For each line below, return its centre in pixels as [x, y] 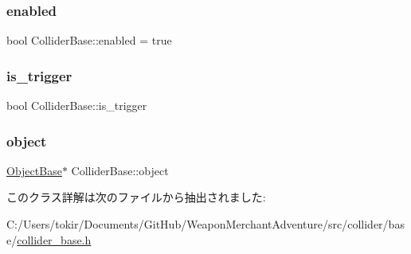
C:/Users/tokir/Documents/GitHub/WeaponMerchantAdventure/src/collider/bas [205, 224]
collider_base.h [54, 239]
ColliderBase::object [120, 170]
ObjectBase [34, 170]
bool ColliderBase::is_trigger [77, 106]
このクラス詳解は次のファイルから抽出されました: [136, 197]
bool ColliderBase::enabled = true [89, 40]
